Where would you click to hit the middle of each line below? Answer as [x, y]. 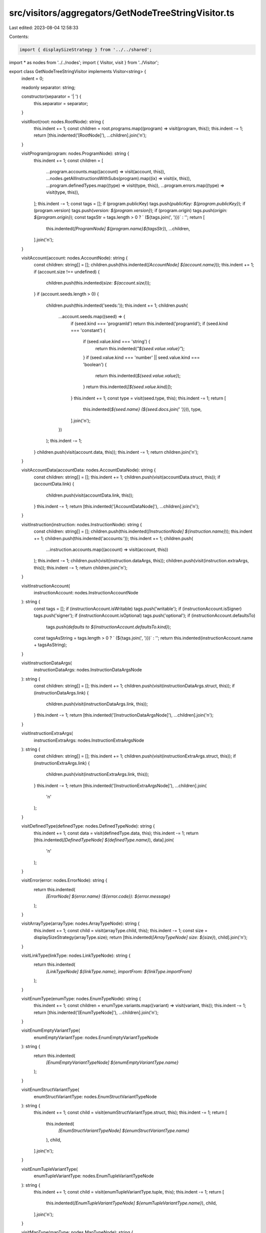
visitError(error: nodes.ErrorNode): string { [65, 880]
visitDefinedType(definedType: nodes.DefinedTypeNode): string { [88, 826]
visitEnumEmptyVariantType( [51, 1030]
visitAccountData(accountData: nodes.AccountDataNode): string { [89, 470]
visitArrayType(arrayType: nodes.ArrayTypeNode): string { [81, 924]
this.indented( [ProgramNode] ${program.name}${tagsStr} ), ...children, [118, 228]
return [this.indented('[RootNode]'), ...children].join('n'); [90, 135]
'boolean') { [95, 364]
